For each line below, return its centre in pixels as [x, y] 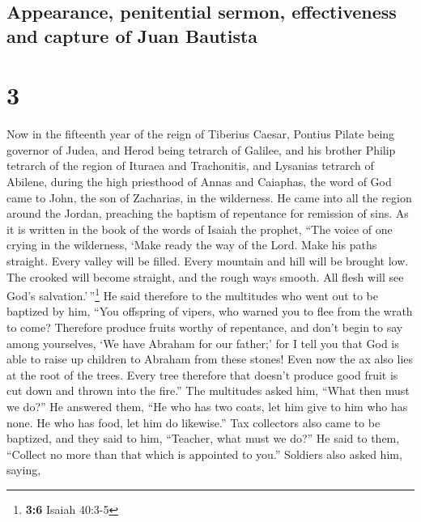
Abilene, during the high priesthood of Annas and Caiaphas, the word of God [199, 182]
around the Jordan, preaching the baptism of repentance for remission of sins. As [208, 213]
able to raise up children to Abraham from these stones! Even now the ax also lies [210, 359]
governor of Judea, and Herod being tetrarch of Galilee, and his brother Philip [201, 149]
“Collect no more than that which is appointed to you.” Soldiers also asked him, [204, 454]
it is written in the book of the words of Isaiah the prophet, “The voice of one [200, 229]
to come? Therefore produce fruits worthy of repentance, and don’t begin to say [205, 327]
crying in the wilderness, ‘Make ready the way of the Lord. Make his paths [192, 245]
